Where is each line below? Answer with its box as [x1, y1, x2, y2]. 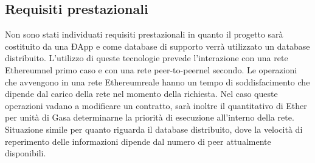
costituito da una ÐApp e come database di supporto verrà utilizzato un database [5, 39, 310, 52]
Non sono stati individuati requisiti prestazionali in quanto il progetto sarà [5, 28, 283, 41]
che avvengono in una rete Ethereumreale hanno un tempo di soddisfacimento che [5, 75, 310, 88]
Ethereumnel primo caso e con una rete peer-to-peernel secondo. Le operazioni [5, 63, 297, 76]
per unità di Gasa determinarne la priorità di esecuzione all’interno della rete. [5, 111, 294, 124]
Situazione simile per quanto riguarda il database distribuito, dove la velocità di [5, 122, 303, 135]
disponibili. [5, 147, 46, 159]
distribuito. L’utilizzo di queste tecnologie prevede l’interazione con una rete [5, 52, 288, 64]
